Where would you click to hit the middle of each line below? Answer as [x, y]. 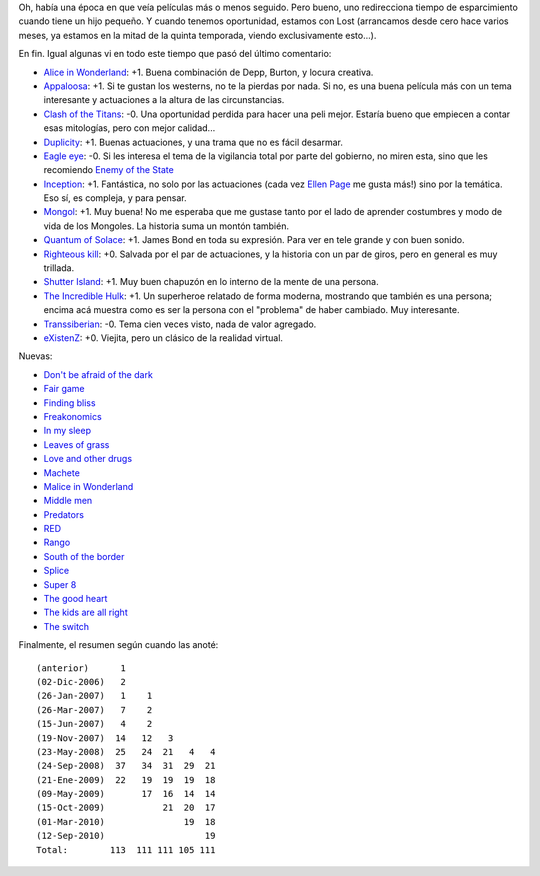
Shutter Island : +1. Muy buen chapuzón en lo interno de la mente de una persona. [211, 282]
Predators [64, 514]
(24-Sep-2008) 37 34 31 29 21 [126, 766]
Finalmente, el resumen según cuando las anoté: [118, 645]
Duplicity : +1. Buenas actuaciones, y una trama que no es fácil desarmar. [193, 142]
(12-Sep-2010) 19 [126, 836]
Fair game [64, 389]
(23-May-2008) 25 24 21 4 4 [126, 751]
